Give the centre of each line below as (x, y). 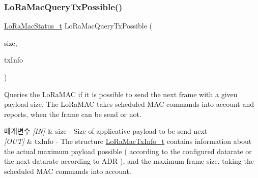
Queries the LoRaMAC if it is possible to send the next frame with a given (121, 94)
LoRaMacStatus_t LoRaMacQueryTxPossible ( (78, 26)
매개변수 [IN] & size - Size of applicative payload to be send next (106, 131)
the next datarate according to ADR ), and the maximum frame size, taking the (129, 161)
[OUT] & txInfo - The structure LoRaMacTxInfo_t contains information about (128, 141)
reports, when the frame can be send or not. (73, 114)
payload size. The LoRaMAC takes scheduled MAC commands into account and (129, 104)
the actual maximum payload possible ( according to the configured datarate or (128, 151)
